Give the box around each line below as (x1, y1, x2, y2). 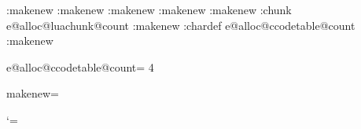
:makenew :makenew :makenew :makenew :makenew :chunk (6, 2, 292, 17)
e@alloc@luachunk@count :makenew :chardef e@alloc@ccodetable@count (6, 17, 355, 33)
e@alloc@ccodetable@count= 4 (6, 58, 154, 75)
